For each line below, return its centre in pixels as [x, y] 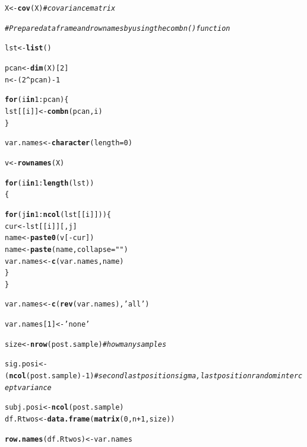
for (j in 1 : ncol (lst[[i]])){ [58, 214]
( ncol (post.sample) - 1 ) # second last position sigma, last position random [141, 376]
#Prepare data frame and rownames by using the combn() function [118, 28]
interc [290, 376]
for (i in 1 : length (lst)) [50, 183]
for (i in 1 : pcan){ [37, 100]
